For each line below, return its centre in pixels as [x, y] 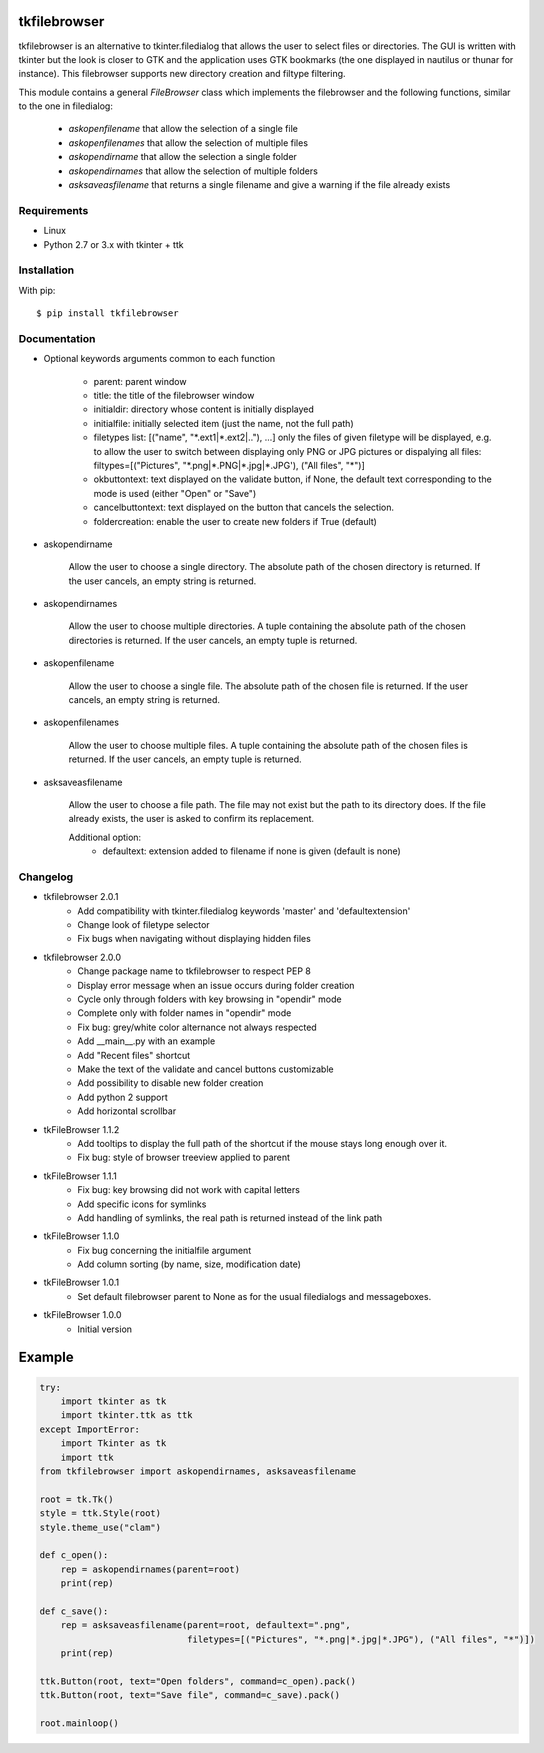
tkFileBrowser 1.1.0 [81, 1236]
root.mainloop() [79, 1723]
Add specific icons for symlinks [142, 1204]
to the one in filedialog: [66, 106]
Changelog [46, 877]
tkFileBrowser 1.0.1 [81, 1282]
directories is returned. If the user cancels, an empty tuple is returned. [213, 640]
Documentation [57, 338]
